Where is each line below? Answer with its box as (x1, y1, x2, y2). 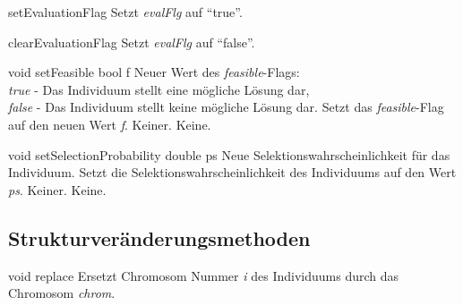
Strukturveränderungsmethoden (8, 224, 311, 251)
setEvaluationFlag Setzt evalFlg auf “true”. (8, 3, 243, 21)
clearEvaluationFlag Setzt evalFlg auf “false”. (8, 32, 255, 51)
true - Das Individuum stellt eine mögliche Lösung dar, (8, 80, 310, 98)
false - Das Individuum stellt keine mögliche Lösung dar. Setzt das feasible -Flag (8, 97, 444, 116)
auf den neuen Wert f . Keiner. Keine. (8, 114, 211, 133)
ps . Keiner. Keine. (8, 180, 107, 199)
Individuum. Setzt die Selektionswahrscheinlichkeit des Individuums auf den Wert (8, 163, 457, 182)
